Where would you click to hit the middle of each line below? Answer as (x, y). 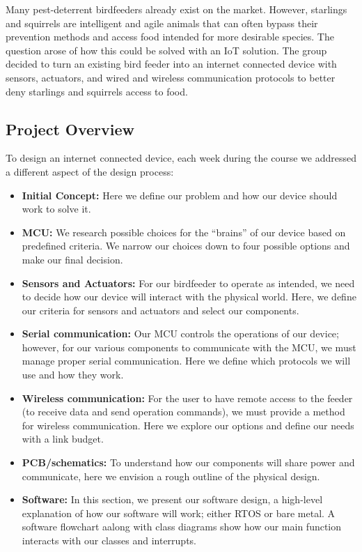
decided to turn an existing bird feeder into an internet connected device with (171, 64)
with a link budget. (63, 439)
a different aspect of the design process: (90, 171)
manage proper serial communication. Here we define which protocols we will (186, 361)
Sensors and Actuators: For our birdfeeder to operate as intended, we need (188, 283)
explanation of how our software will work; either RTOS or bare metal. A (179, 513)
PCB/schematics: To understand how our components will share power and (188, 462)
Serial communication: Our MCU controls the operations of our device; (180, 333)
